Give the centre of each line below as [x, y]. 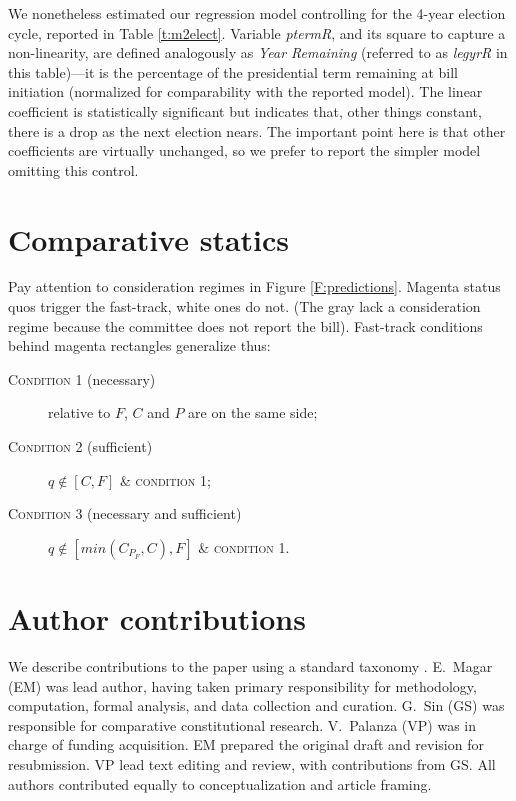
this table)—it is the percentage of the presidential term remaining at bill [233, 71]
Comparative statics [149, 238]
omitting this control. [73, 169]
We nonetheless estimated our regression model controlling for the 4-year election [257, 13]
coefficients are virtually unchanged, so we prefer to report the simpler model [244, 150]
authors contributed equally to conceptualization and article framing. [220, 783]
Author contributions [157, 618]
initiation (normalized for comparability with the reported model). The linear [245, 91]
